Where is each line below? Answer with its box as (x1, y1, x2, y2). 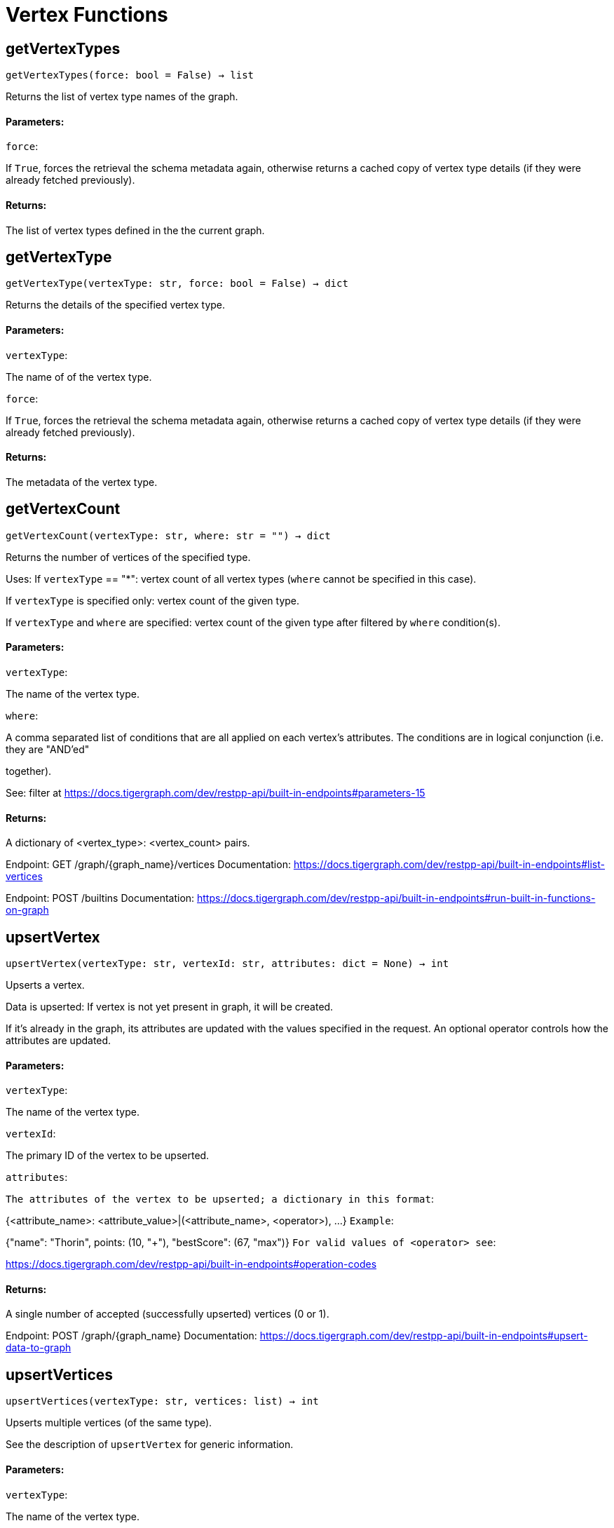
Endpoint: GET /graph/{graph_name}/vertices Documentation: (6, 858, 291, 871)
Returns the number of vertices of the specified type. (6, 550, 251, 563)
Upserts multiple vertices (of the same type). (6, 1417, 212, 1429)
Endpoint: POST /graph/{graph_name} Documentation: (6, 1330, 257, 1342)
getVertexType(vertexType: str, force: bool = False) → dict (6, 278, 348, 290)
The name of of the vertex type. (6, 370, 152, 383)
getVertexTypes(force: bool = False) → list (6, 69, 254, 81)
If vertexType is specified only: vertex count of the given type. (6, 594, 300, 607)
